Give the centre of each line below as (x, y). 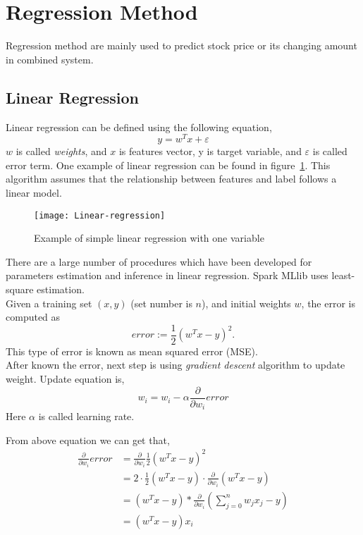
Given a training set (49, 303)
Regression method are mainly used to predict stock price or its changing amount (181, 45)
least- (343, 275)
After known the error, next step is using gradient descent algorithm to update (176, 365)
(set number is (161, 303)
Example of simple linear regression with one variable (149, 238)
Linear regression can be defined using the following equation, (139, 127)
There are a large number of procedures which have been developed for (159, 261)
